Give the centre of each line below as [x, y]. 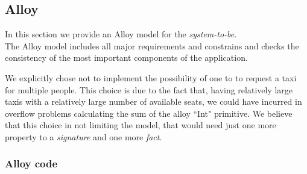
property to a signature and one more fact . [84, 136]
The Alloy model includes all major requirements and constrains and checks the [152, 45]
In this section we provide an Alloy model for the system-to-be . [121, 34]
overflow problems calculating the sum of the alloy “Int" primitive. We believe [149, 113]
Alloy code [31, 163]
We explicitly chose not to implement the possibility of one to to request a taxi [151, 77]
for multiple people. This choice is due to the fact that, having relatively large [149, 89]
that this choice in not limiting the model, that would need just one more [141, 125]
